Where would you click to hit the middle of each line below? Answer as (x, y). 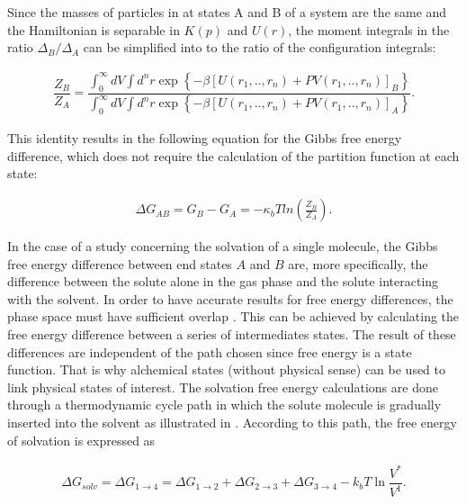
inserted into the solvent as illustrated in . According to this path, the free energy (232, 423)
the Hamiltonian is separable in (94, 29)
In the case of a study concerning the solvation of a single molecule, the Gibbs (223, 246)
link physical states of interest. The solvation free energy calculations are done (223, 387)
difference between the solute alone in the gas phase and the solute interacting (223, 281)
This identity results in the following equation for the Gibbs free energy (205, 138)
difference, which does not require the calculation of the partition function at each (233, 155)
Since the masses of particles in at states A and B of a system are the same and (227, 12)
